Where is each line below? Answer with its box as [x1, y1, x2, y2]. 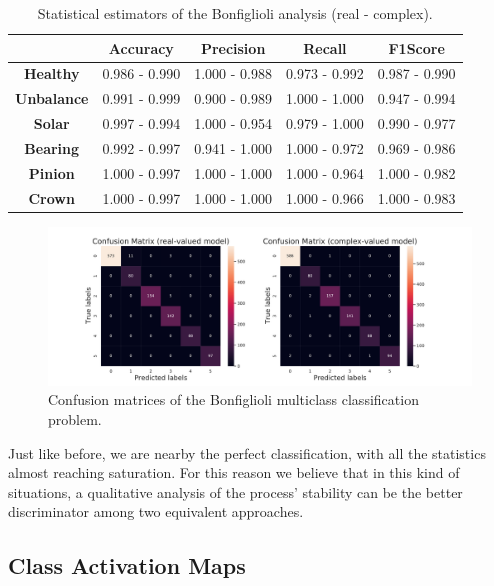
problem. [48, 408, 102, 429]
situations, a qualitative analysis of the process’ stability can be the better [8, 481, 463, 502]
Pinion [28, 162, 75, 183]
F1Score [388, 37, 445, 58]
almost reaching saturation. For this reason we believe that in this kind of [8, 462, 460, 483]
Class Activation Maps [8, 550, 246, 581]
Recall [303, 37, 347, 58]
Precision [200, 37, 266, 58]
